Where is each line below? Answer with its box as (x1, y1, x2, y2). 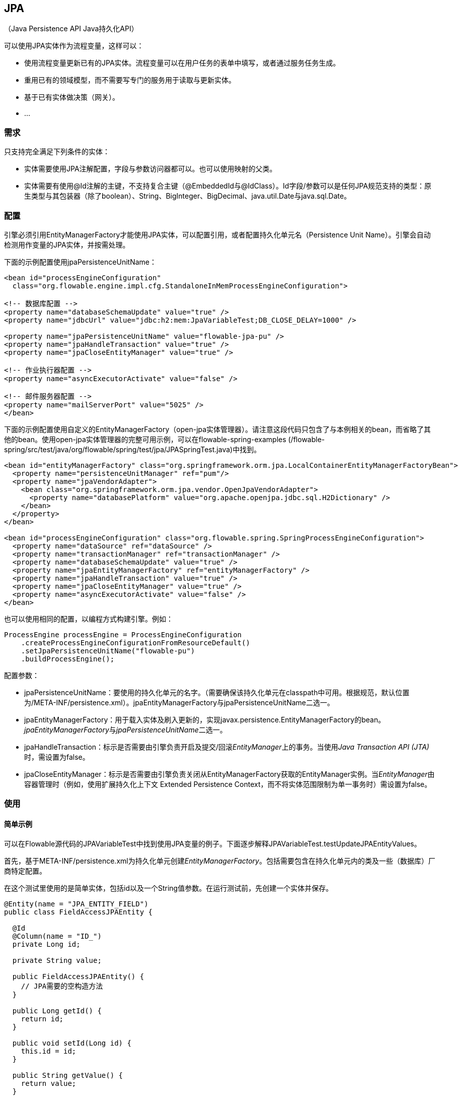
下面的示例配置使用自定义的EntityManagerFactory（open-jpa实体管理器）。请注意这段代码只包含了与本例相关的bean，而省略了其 (4, 424, 431, 434)
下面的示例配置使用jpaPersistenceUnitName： (4, 257, 157, 266)
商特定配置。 (4, 866, 46, 875)
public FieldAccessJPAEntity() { (12, 972, 144, 981)
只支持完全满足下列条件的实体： (4, 147, 110, 156)
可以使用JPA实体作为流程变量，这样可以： (4, 41, 144, 50)
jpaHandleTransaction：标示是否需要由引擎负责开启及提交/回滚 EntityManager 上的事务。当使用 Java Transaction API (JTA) (24, 742, 429, 751)
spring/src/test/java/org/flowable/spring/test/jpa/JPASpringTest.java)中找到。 (4, 445, 261, 454)
